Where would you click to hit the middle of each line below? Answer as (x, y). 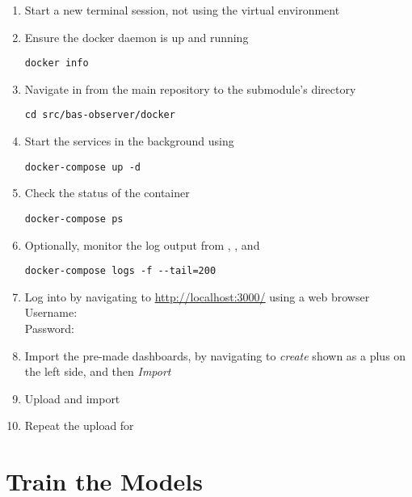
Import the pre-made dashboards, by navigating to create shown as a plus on (215, 355)
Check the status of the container (107, 193)
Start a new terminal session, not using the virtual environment (182, 10)
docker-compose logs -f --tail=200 (120, 271)
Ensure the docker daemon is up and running (137, 37)
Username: (51, 312)
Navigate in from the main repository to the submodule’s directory (190, 88)
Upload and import (72, 398)
